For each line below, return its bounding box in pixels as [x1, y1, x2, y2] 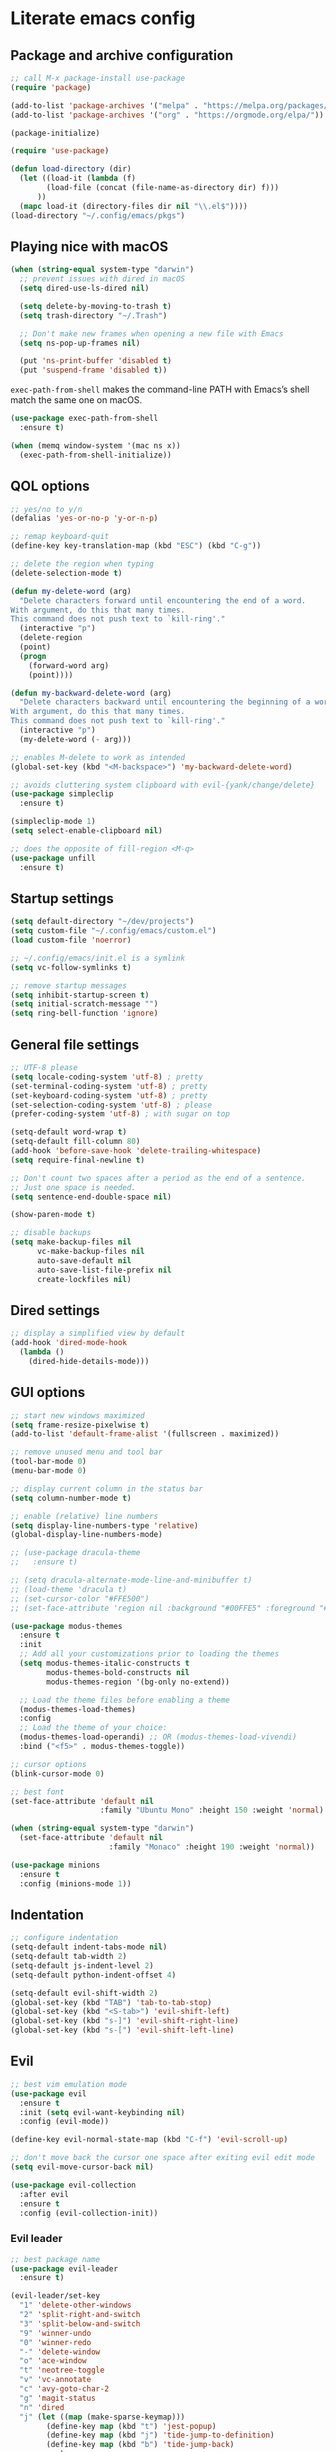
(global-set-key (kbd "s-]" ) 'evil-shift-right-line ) [10, 2016, 240, 2026]
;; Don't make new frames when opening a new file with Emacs [19, 328, 284, 339]
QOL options [10, 478, 90, 495]
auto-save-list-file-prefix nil [36, 1265, 172, 1275]
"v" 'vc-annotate [19, 2375, 92, 2385]
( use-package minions [10, 1860, 101, 1870]
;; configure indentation [10, 1933, 118, 1943]
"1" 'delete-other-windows [19, 2300, 132, 2311]
